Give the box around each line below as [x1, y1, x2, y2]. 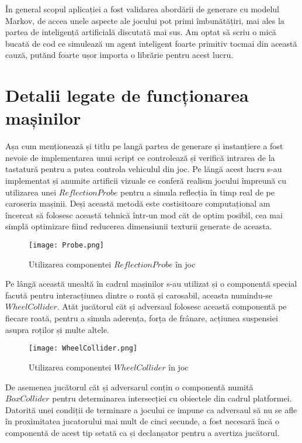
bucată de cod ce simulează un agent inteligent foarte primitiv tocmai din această [5, 37, 297, 49]
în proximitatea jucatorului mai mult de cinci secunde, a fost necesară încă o [5, 415, 279, 427]
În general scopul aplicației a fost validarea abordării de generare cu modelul [5, 3, 280, 15]
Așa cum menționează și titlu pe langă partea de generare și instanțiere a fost [5, 140, 283, 152]
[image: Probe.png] [29, 241, 104, 250]
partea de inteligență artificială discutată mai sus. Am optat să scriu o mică [5, 26, 276, 38]
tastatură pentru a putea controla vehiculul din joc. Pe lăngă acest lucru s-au [5, 163, 282, 175]
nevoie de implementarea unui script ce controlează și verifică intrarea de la [5, 151, 275, 163]
